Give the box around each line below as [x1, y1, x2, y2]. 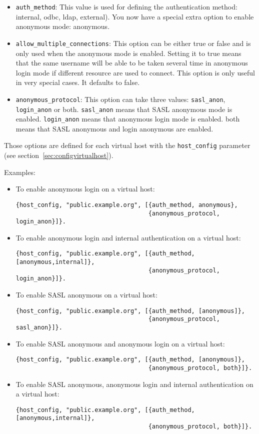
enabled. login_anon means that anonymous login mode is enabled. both [15, 113, 240, 124]
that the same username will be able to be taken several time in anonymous [15, 57, 248, 68]
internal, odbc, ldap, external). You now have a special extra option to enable [15, 11, 254, 21]
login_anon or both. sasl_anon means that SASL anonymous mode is [15, 103, 232, 114]
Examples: [4, 166, 35, 177]
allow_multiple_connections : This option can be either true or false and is [15, 37, 251, 48]
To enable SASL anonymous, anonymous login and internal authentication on [15, 378, 253, 389]
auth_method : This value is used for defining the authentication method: [15, 1, 237, 11]
